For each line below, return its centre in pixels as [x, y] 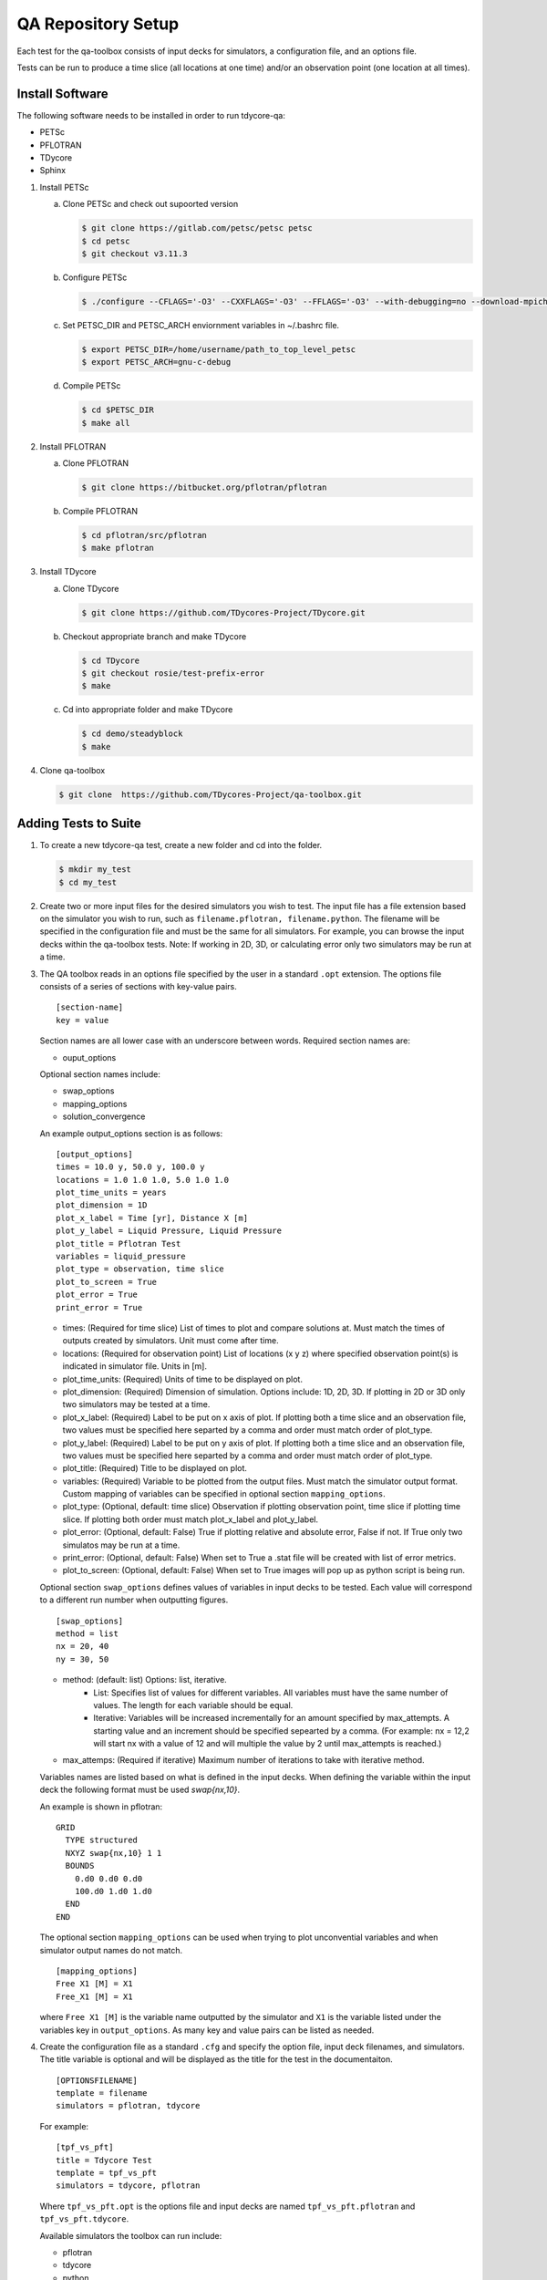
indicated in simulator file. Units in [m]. [135, 1366]
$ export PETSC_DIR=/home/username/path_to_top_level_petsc [219, 349]
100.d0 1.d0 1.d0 [113, 1891]
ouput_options [89, 1057]
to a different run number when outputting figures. [134, 1600]
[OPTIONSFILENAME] [97, 2080]
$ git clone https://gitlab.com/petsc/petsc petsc [197, 228]
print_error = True [99, 1307]
